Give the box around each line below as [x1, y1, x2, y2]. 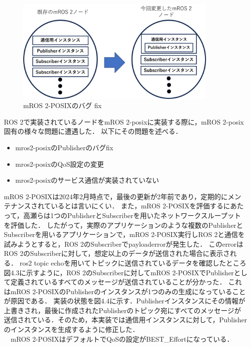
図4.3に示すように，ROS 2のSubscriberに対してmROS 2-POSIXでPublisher [4, 267, 234, 277]
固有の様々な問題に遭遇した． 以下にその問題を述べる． [4, 126, 182, 136]
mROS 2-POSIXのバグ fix [23, 100, 102, 110]
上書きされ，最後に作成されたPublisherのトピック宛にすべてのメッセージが [4, 305, 241, 315]
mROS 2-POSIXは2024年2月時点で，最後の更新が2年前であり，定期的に [4, 191, 228, 201]
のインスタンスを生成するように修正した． [4, 324, 139, 334]
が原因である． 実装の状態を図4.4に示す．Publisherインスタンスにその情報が [4, 296, 245, 306]
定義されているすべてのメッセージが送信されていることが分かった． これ [10, 277, 242, 287]
